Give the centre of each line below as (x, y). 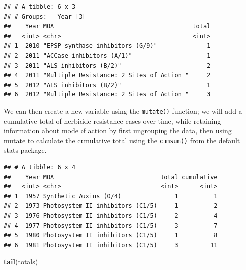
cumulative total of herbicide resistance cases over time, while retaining (113, 121)
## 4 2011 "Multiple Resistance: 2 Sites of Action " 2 (107, 75)
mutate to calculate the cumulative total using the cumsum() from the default (122, 140)
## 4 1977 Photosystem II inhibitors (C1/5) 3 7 (111, 225)
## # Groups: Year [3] (45, 17)
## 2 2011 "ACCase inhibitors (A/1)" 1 (107, 55)
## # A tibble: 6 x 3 (40, 7)
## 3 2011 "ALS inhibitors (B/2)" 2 (107, 65)
